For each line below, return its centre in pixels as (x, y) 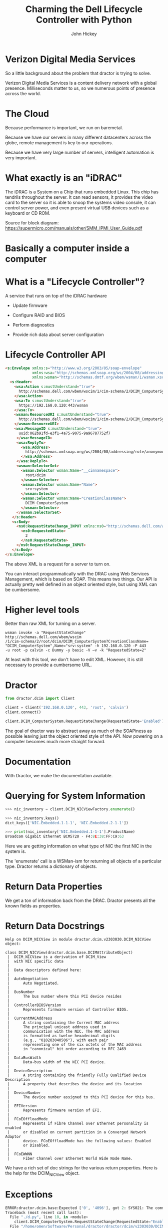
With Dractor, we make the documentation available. (59, 775)
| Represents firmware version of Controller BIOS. (68, 1010)
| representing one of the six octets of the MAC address (74, 1045)
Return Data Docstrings (55, 926)
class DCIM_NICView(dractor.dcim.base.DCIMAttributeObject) (69, 953)
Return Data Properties (54, 887)
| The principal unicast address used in (57, 1027)
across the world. (23, 93)
